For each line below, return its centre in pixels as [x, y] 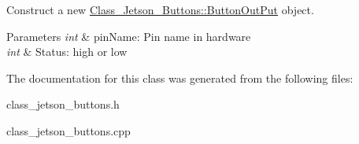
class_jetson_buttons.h [63, 104]
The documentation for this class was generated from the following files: [180, 78]
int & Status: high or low [67, 52]
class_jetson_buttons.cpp [68, 130]
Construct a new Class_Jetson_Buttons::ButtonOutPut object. [160, 9]
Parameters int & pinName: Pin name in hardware [129, 36]
